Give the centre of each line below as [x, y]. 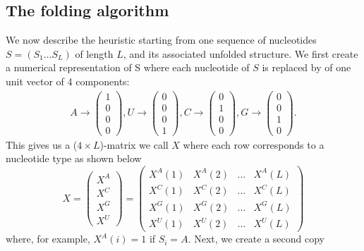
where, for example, [48, 239]
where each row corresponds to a [254, 144]
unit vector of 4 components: [68, 81]
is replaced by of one [307, 67]
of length [94, 53]
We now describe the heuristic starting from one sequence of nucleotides [161, 40]
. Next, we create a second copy [256, 239]
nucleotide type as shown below [74, 158]
